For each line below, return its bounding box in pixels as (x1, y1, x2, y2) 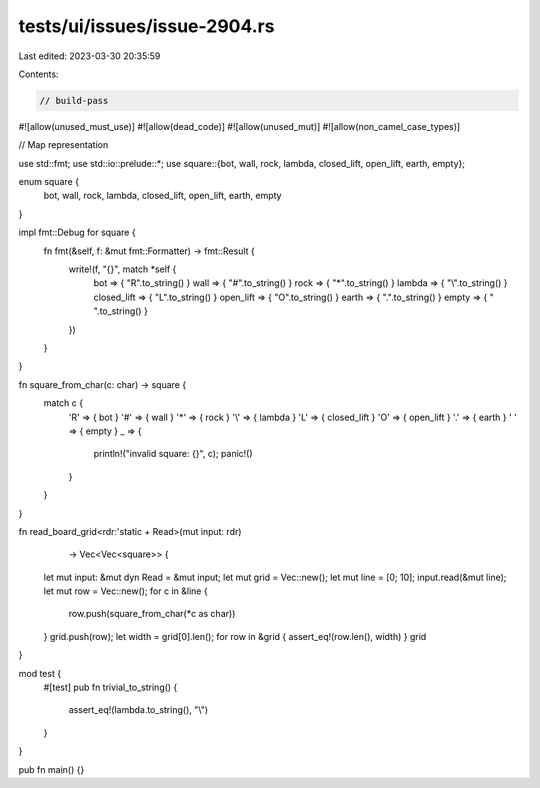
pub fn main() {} (18, 763, 85, 775)
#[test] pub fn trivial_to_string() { (43, 681, 178, 694)
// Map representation (18, 139, 109, 151)
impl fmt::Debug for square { (18, 226, 136, 239)
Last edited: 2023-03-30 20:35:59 (18, 50, 161, 62)
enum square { (18, 176, 80, 188)
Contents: (18, 68, 59, 80)
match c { (43, 397, 84, 409)
